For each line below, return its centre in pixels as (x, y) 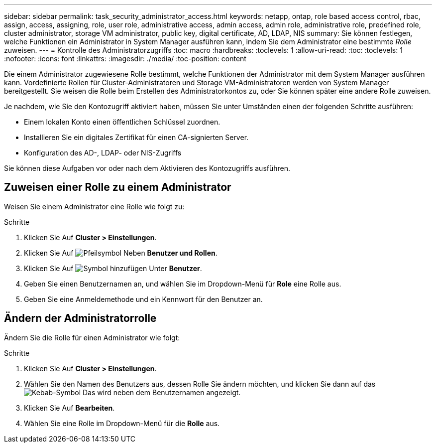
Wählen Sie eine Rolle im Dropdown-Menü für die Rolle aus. (122, 423)
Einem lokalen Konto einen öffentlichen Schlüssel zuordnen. (122, 122)
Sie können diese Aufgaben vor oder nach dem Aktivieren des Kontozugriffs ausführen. (147, 168)
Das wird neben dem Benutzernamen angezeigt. (162, 392)
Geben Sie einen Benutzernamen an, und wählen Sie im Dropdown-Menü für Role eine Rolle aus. (183, 284)
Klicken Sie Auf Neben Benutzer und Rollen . (121, 253)
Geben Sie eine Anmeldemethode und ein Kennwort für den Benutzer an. (143, 299)
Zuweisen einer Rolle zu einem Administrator (118, 187)
